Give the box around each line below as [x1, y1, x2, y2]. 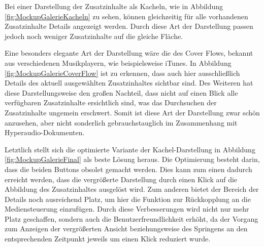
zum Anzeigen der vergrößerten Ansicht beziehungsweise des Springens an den [5, 223, 248, 234]
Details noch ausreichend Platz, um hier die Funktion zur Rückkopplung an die [5, 193, 251, 204]
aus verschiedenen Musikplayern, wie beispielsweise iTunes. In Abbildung [5, 57, 232, 68]
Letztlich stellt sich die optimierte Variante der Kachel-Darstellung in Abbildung [5, 144, 255, 154]
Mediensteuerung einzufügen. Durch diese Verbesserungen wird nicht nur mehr [5, 203, 249, 214]
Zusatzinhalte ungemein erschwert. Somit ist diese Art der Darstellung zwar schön [5, 107, 260, 117]
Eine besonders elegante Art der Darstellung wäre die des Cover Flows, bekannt [5, 48, 253, 58]
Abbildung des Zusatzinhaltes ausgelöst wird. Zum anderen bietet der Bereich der [5, 184, 259, 194]
